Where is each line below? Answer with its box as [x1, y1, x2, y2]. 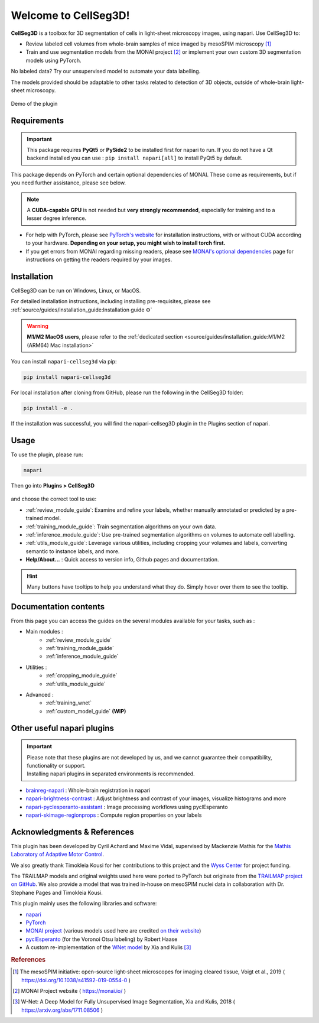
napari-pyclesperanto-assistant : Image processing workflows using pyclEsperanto [25, 803, 228, 810]
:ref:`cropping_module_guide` [45, 672, 118, 679]
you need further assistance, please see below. [11, 179, 126, 186]
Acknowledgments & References [11, 827, 134, 837]
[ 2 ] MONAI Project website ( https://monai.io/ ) [12, 987, 126, 994]
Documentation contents [11, 602, 105, 612]
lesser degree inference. [27, 215, 87, 222]
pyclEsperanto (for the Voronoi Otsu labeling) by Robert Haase [25, 936, 178, 943]
